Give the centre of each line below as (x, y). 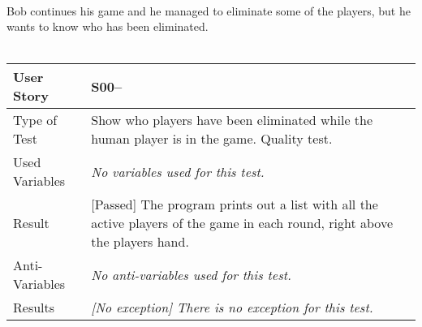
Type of (35, 120)
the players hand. (140, 242)
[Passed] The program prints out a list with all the (235, 204)
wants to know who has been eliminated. (108, 26)
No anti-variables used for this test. (191, 274)
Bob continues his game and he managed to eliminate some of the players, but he (209, 10)
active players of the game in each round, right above (242, 223)
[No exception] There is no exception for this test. (232, 308)
